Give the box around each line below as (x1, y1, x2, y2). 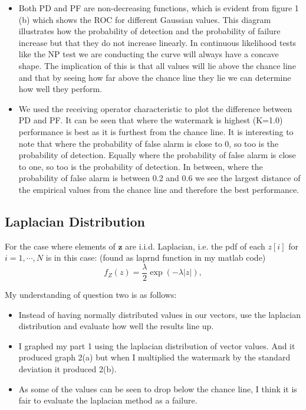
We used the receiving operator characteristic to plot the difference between (18, 102, 292, 114)
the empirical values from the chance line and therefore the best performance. (18, 183, 299, 195)
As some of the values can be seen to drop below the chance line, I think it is (18, 382, 297, 395)
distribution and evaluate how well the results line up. (18, 320, 214, 332)
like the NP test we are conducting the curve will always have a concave (18, 48, 279, 60)
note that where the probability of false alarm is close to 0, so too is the (18, 137, 279, 149)
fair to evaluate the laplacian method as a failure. (18, 394, 198, 406)
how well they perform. (18, 83, 103, 95)
